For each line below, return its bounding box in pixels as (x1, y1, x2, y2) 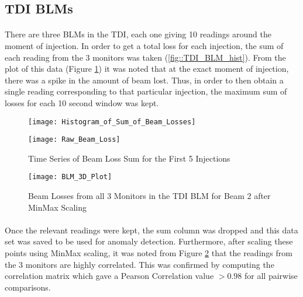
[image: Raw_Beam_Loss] (28, 135, 120, 144)
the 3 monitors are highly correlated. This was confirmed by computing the (5, 258, 274, 270)
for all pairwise (245, 270, 298, 282)
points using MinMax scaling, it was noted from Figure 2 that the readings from (5, 247, 292, 259)
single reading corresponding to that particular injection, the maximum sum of (5, 85, 287, 97)
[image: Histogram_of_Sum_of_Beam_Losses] (28, 117, 196, 126)
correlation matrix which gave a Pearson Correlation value (5, 270, 214, 282)
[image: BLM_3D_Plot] (28, 173, 112, 181)
